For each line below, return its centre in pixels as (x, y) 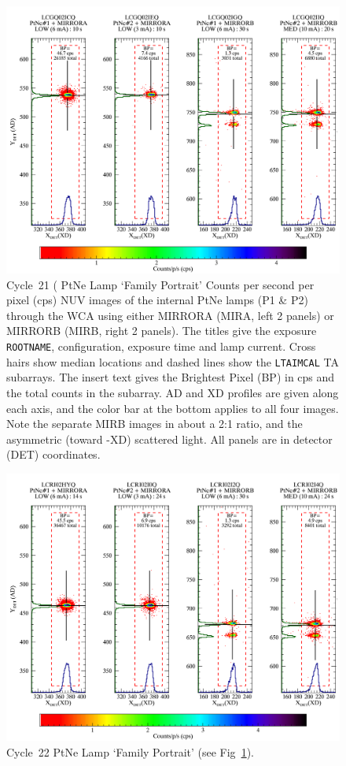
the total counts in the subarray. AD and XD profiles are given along (173, 392)
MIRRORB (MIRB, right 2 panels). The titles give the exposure (162, 331)
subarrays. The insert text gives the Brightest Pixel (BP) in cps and (171, 377)
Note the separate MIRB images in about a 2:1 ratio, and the (155, 424)
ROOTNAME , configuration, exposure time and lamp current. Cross (161, 346)
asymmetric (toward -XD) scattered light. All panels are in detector (169, 439)
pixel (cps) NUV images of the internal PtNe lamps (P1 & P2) (157, 300)
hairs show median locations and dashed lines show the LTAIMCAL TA (173, 361)
